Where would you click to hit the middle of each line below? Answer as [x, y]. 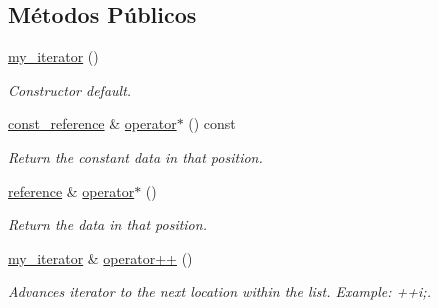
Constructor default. [70, 89]
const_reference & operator [92, 123]
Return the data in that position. [107, 224]
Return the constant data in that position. [135, 156]
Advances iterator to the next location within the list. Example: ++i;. [219, 291]
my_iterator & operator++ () [100, 257]
